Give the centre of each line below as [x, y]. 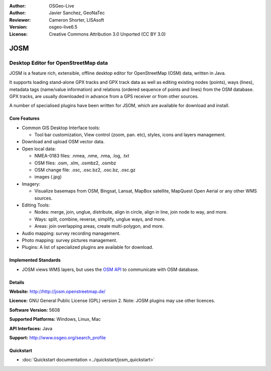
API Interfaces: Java [31, 328]
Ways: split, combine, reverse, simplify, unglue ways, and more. [100, 219]
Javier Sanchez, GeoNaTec [77, 13]
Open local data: [39, 149]
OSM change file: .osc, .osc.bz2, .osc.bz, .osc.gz [85, 170]
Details [17, 282]
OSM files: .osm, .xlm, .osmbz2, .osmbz [75, 163]
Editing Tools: [36, 205]
